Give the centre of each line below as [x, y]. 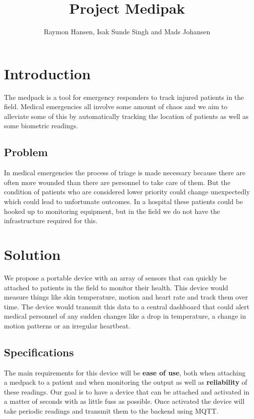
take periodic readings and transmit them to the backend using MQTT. [111, 411]
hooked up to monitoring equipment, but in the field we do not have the [112, 211]
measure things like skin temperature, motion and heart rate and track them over [126, 297]
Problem [26, 152]
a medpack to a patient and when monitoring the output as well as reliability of [126, 382]
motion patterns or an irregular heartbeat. [67, 325]
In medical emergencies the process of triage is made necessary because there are [125, 173]
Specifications [39, 352]
